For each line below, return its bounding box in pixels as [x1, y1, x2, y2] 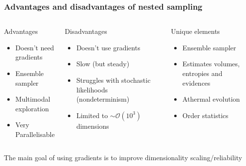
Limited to [76, 110, 108, 120]
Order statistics [182, 110, 229, 120]
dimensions [76, 121, 109, 131]
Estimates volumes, [182, 59, 240, 69]
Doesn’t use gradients [76, 42, 140, 52]
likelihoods [76, 84, 108, 94]
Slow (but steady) [76, 59, 130, 69]
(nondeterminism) [76, 94, 130, 104]
